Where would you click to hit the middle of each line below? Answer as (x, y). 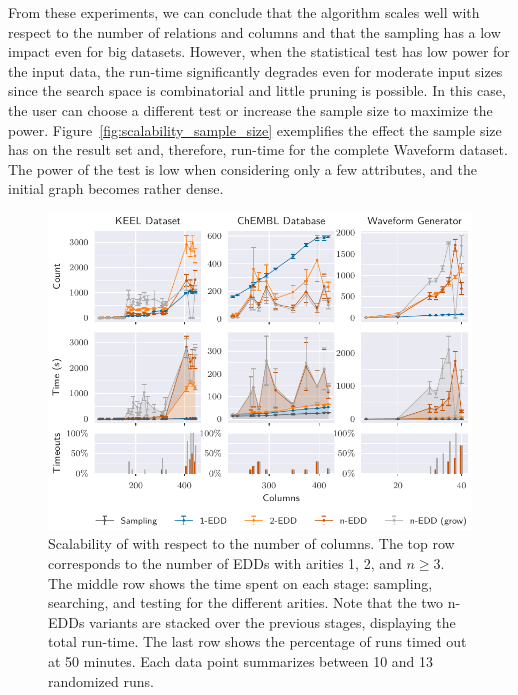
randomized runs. (101, 680)
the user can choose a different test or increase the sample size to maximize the (250, 109)
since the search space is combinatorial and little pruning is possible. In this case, (257, 90)
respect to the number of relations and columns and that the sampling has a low (254, 31)
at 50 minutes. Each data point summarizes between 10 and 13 (241, 661)
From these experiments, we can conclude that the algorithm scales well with (244, 12)
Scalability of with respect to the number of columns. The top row (251, 543)
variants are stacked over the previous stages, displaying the (272, 621)
